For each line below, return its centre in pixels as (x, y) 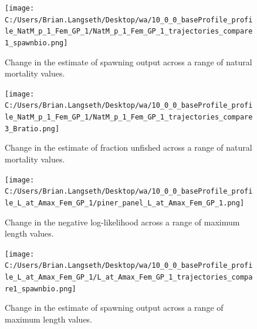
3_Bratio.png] (32, 129)
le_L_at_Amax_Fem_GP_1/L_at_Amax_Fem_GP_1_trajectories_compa (129, 278)
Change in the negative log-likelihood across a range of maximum (122, 222)
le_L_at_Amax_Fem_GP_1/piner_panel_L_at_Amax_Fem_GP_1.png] (125, 203)
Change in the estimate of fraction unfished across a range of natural (128, 147)
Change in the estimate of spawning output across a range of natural (128, 62)
